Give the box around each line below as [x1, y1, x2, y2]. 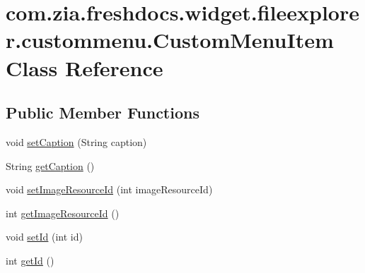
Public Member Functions [6, 102, 199, 123]
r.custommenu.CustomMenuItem [6, 25, 334, 54]
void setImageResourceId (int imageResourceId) [6, 182, 213, 197]
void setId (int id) [6, 229, 83, 244]
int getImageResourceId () [6, 205, 120, 220]
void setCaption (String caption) [6, 134, 147, 149]
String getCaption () [6, 158, 95, 173]
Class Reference [6, 53, 163, 82]
